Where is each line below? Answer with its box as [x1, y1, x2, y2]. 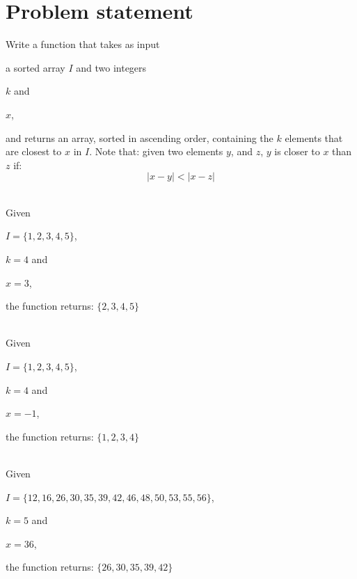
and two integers [76, 60, 147, 74]
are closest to [6, 144, 62, 159]
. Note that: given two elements [89, 144, 223, 159]
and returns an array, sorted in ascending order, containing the [6, 130, 273, 145]
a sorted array [6, 60, 65, 74]
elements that [285, 130, 343, 145]
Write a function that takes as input [6, 37, 160, 51]
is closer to [274, 144, 320, 159]
